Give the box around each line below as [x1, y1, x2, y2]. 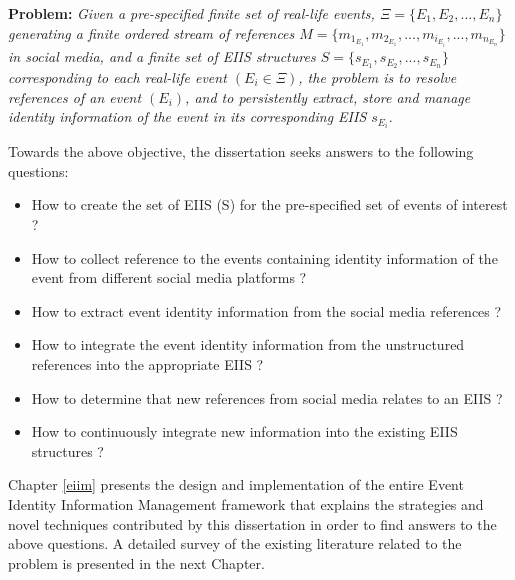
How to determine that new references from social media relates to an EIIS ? [31, 387, 503, 408]
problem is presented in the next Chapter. [8, 552, 265, 573]
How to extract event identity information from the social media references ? [31, 300, 502, 321]
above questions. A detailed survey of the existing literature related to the [8, 533, 462, 554]
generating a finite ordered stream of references [8, 22, 295, 43]
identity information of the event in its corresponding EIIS [8, 106, 367, 127]
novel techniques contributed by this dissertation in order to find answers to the [8, 513, 497, 534]
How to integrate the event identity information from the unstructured [31, 334, 465, 355]
